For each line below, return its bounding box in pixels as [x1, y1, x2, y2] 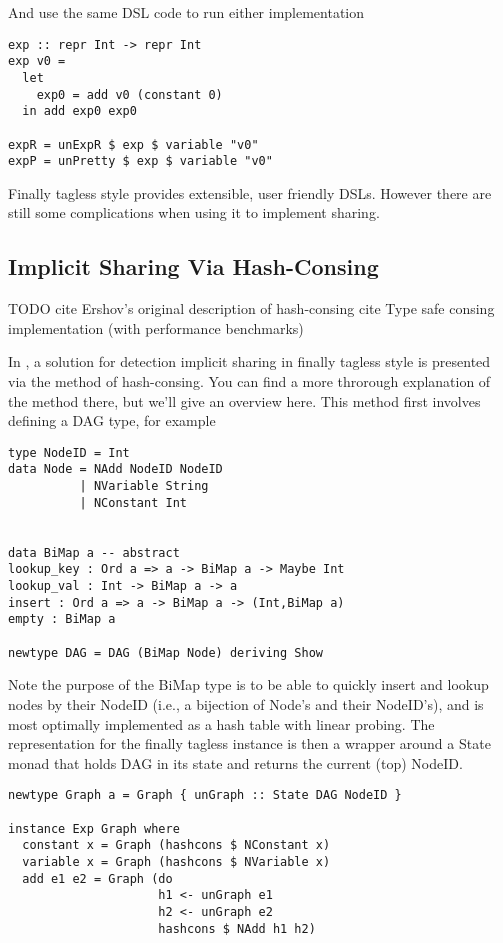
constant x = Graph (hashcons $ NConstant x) [22, 838, 331, 853]
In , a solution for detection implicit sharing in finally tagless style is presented [8, 351, 491, 372]
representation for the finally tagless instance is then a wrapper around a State [8, 733, 491, 754]
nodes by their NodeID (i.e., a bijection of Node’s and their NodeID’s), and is [8, 693, 484, 714]
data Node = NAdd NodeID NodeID [8, 462, 223, 477]
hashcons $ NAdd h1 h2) [158, 921, 316, 936]
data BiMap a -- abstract [8, 545, 180, 560]
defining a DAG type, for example [8, 410, 216, 431]
